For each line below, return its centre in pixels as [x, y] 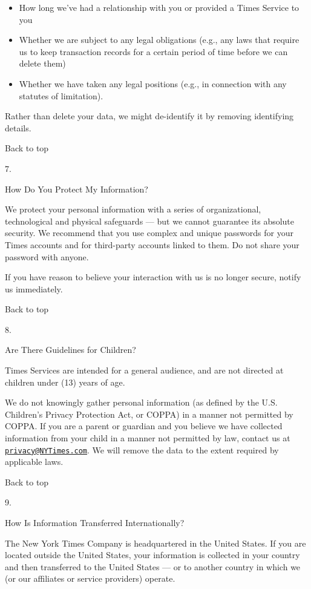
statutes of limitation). [61, 95]
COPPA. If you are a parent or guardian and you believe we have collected [144, 426]
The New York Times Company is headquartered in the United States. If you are [155, 543]
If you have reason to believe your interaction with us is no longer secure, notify [153, 277]
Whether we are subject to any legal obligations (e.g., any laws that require [159, 40]
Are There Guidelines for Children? [70, 350]
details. [18, 127]
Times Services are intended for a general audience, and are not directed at [144, 370]
